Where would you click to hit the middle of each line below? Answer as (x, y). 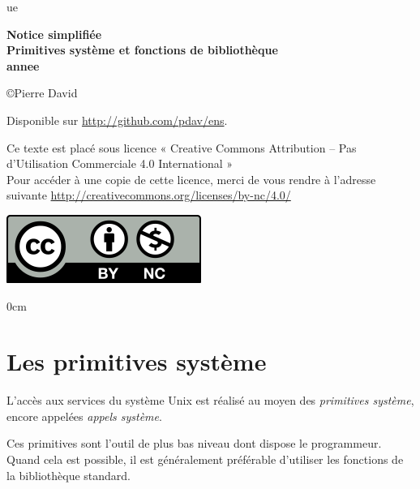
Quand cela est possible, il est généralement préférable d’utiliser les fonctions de (205, 459)
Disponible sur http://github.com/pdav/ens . (117, 120)
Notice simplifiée (54, 34)
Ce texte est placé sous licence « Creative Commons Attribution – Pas (182, 147)
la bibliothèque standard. (69, 475)
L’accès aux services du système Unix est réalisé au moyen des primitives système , (210, 400)
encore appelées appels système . (84, 416)
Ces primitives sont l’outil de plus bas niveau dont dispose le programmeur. (194, 443)
